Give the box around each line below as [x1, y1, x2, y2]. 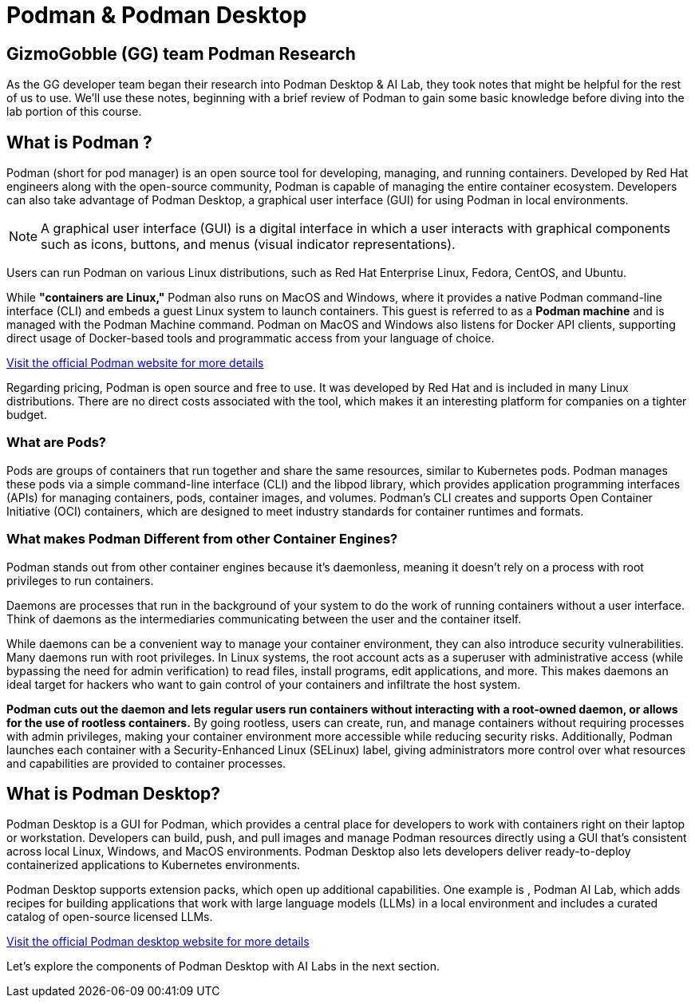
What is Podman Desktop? [6, 783, 221, 804]
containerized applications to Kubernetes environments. [6, 858, 301, 872]
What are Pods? [6, 434, 107, 451]
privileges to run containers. [6, 573, 154, 587]
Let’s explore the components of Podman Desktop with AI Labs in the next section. [6, 959, 440, 974]
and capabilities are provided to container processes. [6, 756, 286, 770]
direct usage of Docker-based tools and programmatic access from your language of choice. [6, 331, 495, 346]
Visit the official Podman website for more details [6, 356, 264, 370]
